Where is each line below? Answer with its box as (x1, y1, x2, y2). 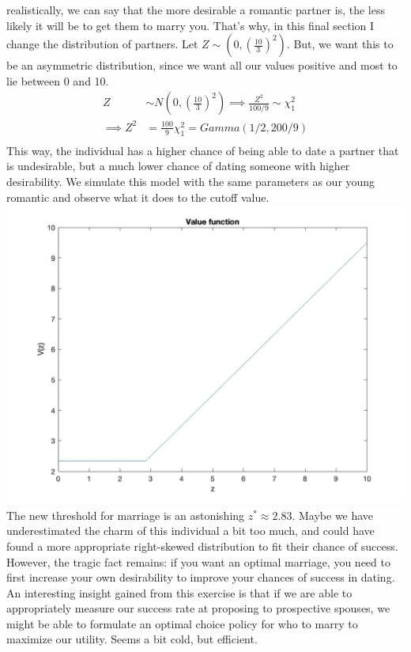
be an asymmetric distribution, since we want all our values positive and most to (6, 57, 398, 74)
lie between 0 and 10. (6, 72, 109, 89)
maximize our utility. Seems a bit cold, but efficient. (6, 631, 258, 647)
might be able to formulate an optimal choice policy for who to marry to (6, 615, 358, 631)
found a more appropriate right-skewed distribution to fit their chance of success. (6, 537, 398, 554)
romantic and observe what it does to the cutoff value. (6, 188, 270, 205)
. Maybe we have (292, 506, 374, 523)
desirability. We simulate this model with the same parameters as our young (6, 172, 375, 189)
